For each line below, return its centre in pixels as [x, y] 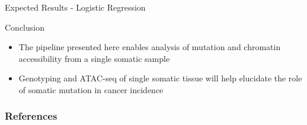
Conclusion [25, 27]
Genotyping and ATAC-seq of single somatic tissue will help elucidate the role [160, 78]
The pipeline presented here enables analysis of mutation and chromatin [150, 47]
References [31, 116]
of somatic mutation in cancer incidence [91, 89]
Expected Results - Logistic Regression [75, 7]
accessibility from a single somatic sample [94, 58]
